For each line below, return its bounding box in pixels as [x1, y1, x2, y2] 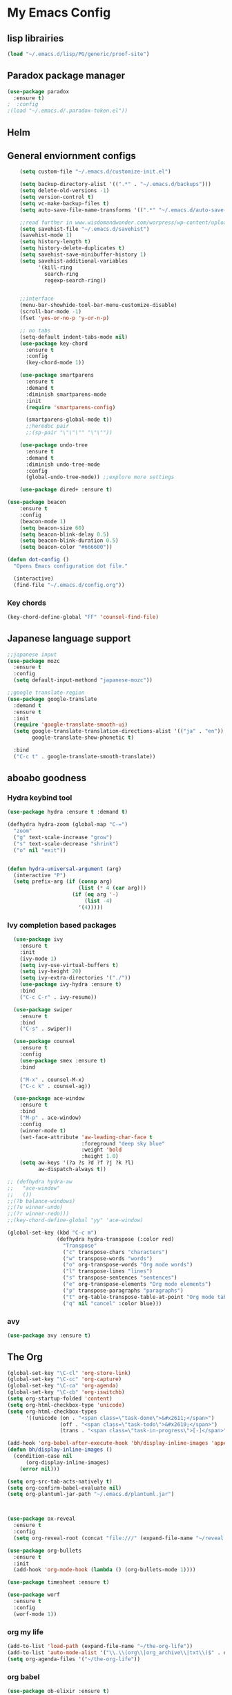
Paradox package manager [7, 70, 126, 82]
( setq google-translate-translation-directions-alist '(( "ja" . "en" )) [13, 728, 224, 735]
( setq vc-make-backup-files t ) [19, 200, 110, 207]
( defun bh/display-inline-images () [7, 1446, 113, 1453]
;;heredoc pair [25, 423, 70, 430]
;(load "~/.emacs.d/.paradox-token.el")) [7, 107, 128, 115]
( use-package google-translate [7, 695, 97, 702]
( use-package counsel [13, 1038, 76, 1045]
